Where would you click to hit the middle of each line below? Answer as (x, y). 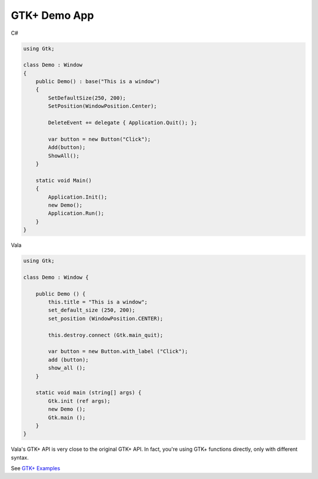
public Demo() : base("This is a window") (98, 82)
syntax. (20, 457)
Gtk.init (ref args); (79, 401)
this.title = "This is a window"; (98, 302)
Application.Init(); (78, 197)
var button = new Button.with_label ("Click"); (118, 351)
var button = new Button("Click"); (100, 139)
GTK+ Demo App (52, 15)
